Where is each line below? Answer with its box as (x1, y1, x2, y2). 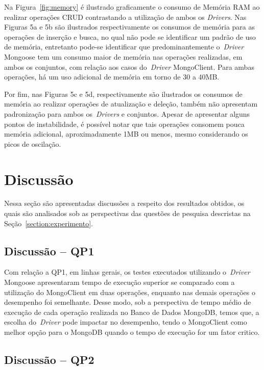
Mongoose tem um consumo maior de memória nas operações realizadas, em (4, 51, 243, 62)
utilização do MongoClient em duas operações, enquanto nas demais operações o (4, 286, 255, 297)
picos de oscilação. (4, 138, 61, 149)
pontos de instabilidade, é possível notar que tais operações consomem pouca (4, 118, 245, 129)
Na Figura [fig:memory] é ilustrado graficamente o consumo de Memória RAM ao (4, 2, 260, 12)
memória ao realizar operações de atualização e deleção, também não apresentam (4, 98, 258, 109)
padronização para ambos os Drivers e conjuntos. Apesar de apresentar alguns (4, 108, 250, 119)
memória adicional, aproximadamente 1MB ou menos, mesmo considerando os (4, 128, 248, 139)
